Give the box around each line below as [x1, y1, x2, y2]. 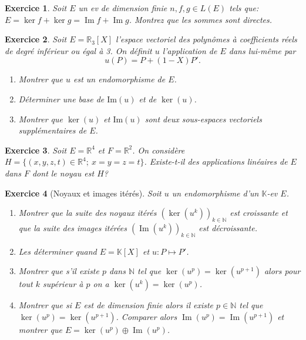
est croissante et [230, 206, 288, 219]
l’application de [162, 44, 217, 56]
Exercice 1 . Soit [5, 2, 67, 14]
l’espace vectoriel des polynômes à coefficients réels [116, 33, 297, 45]
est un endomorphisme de [73, 73, 166, 85]
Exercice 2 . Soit [5, 33, 67, 45]
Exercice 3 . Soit [5, 144, 67, 156]
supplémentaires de [18, 124, 87, 136]
